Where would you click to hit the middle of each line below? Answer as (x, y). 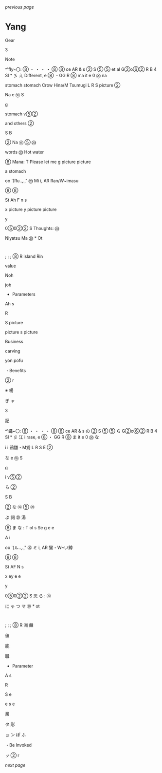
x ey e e (13, 576)
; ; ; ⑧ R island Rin (24, 256)
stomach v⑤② (21, 114)
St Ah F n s (16, 200)
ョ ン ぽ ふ (15, 734)
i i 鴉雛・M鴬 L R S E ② (29, 447)
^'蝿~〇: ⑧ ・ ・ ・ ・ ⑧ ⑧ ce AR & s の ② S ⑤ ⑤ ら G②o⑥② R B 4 (81, 431)
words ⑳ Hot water (25, 152)
